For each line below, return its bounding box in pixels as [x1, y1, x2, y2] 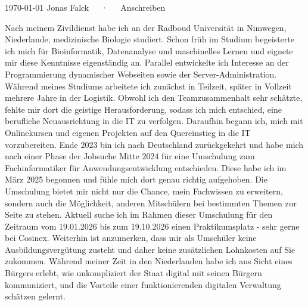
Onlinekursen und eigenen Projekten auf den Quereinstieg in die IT [5, 126, 251, 138]
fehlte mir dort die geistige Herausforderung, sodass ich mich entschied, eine [5, 103, 282, 115]
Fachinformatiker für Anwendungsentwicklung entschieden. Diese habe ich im [5, 161, 287, 174]
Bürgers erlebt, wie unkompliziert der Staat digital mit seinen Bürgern [5, 267, 262, 279]
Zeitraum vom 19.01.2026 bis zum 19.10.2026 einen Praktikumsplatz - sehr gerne [5, 220, 300, 232]
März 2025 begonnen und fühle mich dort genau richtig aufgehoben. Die [5, 173, 267, 186]
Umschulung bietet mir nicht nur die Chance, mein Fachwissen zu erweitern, [5, 184, 283, 197]
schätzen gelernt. [5, 290, 66, 302]
